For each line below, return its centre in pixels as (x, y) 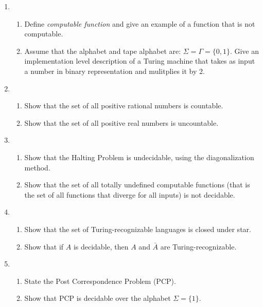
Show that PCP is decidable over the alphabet (98, 298)
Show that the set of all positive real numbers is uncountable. (121, 122)
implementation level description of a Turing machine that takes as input (140, 61)
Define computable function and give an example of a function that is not (140, 23)
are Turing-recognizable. (198, 246)
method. (37, 167)
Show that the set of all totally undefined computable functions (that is (137, 185)
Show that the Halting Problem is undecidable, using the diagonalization (139, 157)
